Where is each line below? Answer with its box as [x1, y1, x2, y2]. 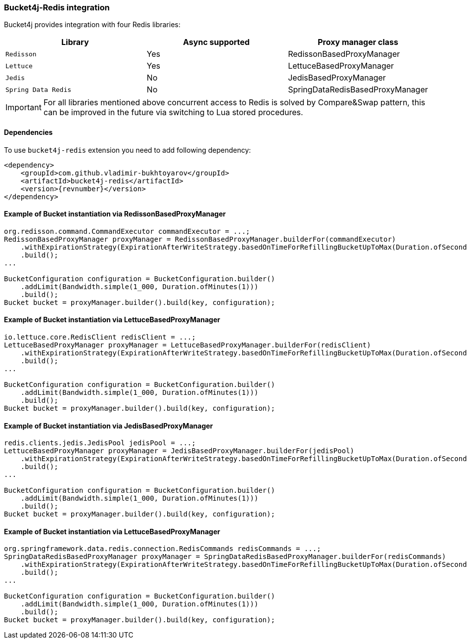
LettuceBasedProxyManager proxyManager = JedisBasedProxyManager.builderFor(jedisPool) [4, 447, 355, 455]
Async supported [183, 37, 250, 47]
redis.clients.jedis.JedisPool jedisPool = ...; [4, 439, 196, 447]
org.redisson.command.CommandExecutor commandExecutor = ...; [4, 227, 250, 235]
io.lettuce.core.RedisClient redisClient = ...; [4, 333, 196, 342]
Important [5, 102, 42, 113]
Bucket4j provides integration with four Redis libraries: [4, 20, 181, 29]
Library [61, 37, 89, 47]
